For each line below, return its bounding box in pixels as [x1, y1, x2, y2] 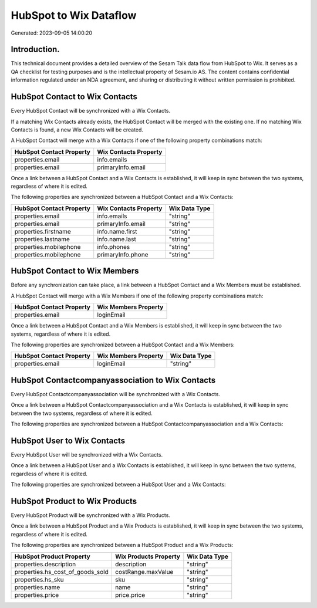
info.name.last [97, 235, 136, 243]
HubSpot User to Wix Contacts [11, 435, 126, 445]
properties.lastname [14, 235, 70, 243]
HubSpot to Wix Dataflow [11, 9, 137, 22]
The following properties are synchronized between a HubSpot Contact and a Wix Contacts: [11, 194, 234, 201]
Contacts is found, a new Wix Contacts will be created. [11, 126, 144, 133]
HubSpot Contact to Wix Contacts [11, 92, 138, 102]
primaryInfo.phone [97, 250, 149, 258]
